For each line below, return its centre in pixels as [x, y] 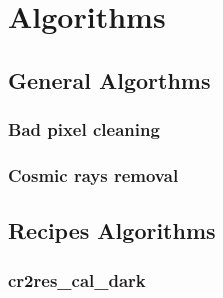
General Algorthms [109, 79]
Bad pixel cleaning [84, 129]
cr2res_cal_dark [77, 279]
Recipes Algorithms [112, 230]
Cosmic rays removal [93, 174]
